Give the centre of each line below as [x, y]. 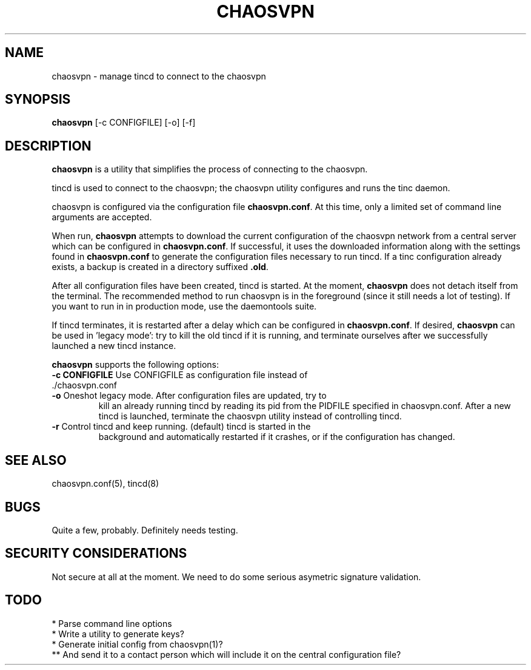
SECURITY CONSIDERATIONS [96, 553]
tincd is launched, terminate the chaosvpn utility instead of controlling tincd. [250, 416]
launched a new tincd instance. [114, 346]
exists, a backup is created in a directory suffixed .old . [160, 267]
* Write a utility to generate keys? [118, 634]
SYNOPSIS [38, 100]
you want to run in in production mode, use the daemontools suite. [184, 306]
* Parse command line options [112, 623]
